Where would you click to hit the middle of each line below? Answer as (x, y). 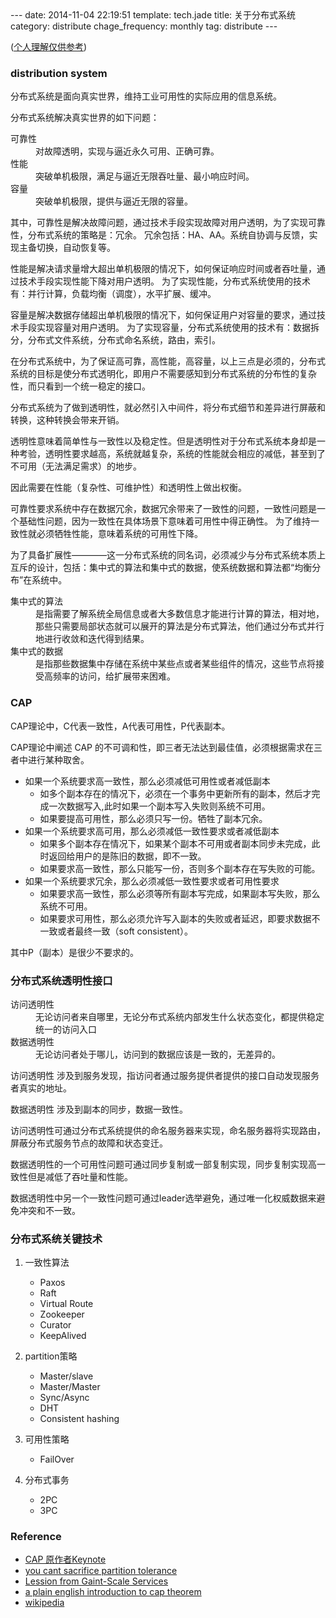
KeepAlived (63, 1336)
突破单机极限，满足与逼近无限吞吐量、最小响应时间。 (145, 176)
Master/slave (66, 1376)
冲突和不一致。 (49, 1210)
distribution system (59, 73)
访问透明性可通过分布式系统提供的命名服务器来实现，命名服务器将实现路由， (168, 1130)
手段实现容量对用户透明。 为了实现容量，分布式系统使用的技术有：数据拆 (169, 328)
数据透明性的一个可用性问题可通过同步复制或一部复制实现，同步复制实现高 (163, 1164)
